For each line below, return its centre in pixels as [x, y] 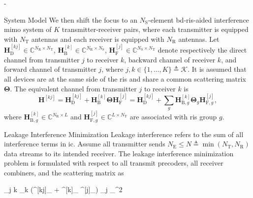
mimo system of [28, 29]
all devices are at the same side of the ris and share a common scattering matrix [125, 78]
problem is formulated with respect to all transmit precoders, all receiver [114, 163]
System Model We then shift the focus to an [71, 19]
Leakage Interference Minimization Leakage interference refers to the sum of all [124, 134]
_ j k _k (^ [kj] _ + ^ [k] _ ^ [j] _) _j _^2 [63, 189]
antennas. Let [199, 39]
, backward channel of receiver [170, 59]
